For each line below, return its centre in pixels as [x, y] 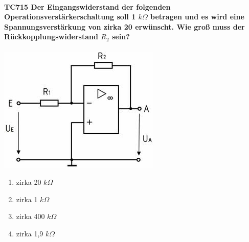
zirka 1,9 [30, 233]
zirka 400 [30, 216]
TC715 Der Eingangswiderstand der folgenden [87, 6]
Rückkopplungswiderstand [51, 37]
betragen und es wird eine [197, 17]
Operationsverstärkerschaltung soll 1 [70, 17]
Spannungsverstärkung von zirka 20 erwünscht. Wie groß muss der [124, 26]
